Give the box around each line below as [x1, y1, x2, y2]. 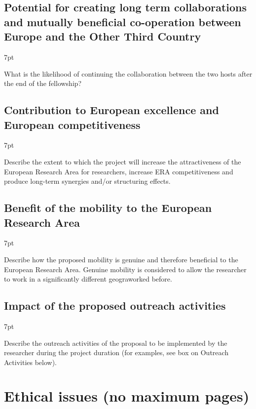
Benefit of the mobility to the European [4, 200, 212, 215]
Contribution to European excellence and [4, 102, 219, 118]
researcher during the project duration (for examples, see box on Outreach [4, 347, 229, 358]
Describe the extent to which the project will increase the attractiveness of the [4, 156, 241, 166]
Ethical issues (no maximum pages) [4, 386, 250, 406]
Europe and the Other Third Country [4, 29, 201, 44]
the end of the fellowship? [4, 78, 82, 88]
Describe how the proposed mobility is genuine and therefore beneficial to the [4, 254, 238, 264]
